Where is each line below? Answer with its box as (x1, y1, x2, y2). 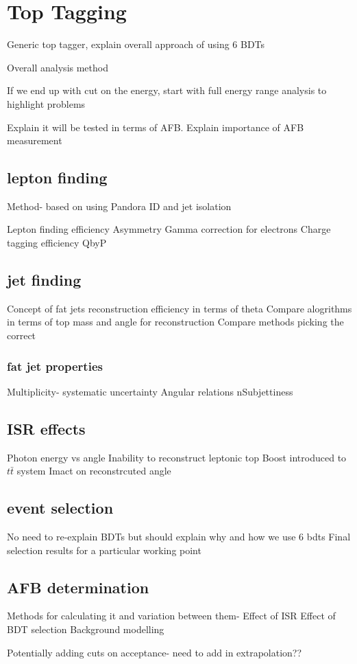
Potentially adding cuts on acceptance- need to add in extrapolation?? (7, 645, 302, 659)
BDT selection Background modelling (7, 622, 164, 637)
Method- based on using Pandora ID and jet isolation (7, 198, 232, 213)
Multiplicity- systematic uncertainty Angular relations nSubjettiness (7, 384, 293, 398)
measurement (7, 133, 62, 148)
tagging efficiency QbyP (7, 236, 107, 250)
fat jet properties (7, 357, 103, 374)
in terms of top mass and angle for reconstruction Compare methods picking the (7, 314, 344, 329)
